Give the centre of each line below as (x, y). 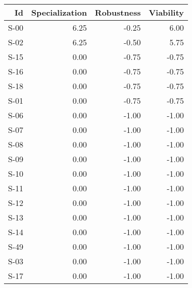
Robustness (118, 12)
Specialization (59, 12)
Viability (166, 12)
